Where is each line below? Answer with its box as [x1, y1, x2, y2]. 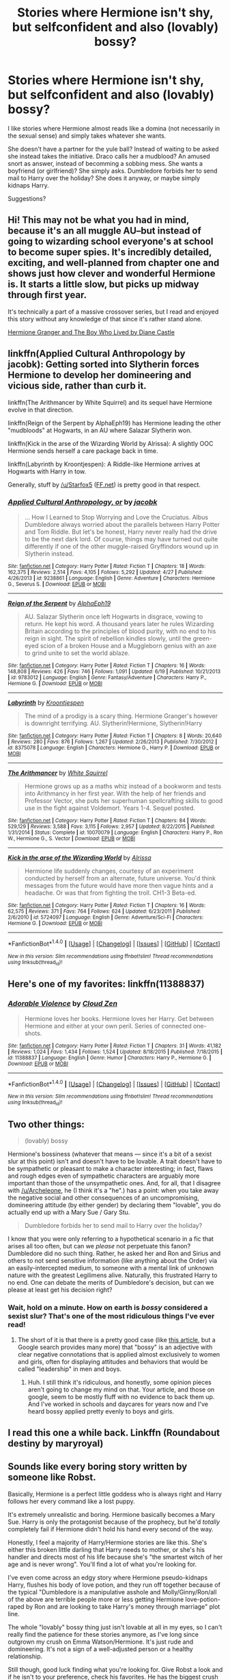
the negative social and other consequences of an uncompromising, [8, 1194, 200, 1202]
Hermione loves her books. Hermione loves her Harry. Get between [24, 1014, 214, 1022]
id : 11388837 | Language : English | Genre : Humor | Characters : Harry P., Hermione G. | [8, 1054, 212, 1061]
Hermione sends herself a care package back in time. [8, 447, 158, 455]
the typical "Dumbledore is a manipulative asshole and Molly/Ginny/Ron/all [8, 1588, 217, 1596]
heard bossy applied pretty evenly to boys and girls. [27, 1407, 175, 1416]
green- [192, 634, 212, 642]
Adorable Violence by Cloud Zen [8, 999, 118, 1009]
